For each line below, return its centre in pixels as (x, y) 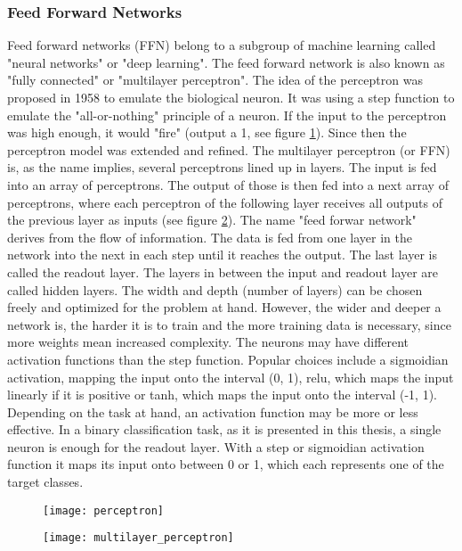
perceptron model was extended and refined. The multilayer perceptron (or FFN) (229, 149)
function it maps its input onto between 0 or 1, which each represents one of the (226, 464)
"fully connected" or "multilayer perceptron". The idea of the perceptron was (215, 80)
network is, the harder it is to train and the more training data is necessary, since (229, 324)
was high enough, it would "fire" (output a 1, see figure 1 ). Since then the (207, 132)
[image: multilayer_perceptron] (138, 538)
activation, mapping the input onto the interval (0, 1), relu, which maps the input (231, 377)
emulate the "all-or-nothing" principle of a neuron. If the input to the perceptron (227, 115)
